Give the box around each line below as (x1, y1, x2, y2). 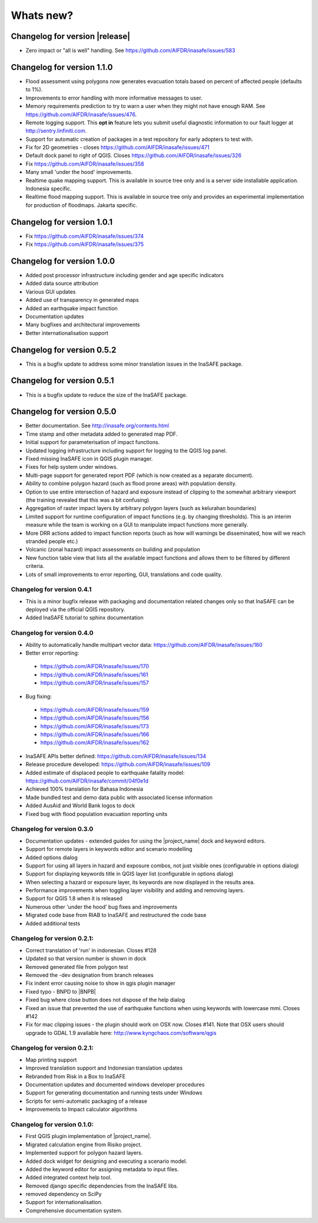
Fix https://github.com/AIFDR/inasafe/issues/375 (25, 241, 144, 248)
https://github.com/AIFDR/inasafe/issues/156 (40, 714, 150, 722)
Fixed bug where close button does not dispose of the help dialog (25, 997, 185, 1004)
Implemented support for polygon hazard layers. (25, 1149, 143, 1156)
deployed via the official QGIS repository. (25, 606, 125, 613)
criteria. (25, 563, 45, 570)
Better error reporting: (25, 649, 79, 656)
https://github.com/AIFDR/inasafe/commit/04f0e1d (25, 777, 148, 784)
